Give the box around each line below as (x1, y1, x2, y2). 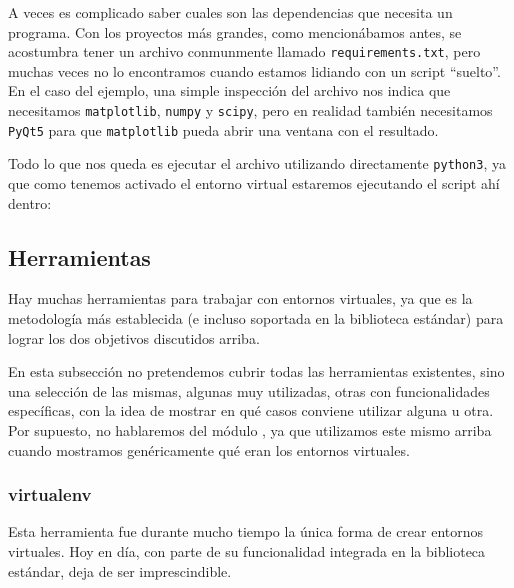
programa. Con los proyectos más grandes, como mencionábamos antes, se (8, 21, 462, 42)
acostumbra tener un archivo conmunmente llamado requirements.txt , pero (8, 41, 481, 62)
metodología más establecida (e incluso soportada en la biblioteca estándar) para (8, 307, 504, 328)
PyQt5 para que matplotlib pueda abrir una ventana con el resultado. (8, 119, 439, 140)
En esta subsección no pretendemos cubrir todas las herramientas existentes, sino (8, 361, 505, 382)
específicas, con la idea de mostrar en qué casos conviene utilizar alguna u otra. (8, 400, 494, 421)
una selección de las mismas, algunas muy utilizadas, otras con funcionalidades (8, 380, 490, 401)
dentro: (8, 192, 52, 213)
